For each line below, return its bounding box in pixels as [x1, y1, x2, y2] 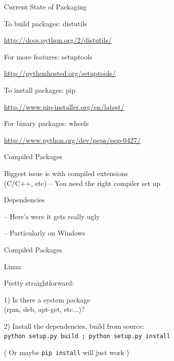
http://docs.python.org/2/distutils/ [4, 35, 112, 45]
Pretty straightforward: [4, 278, 74, 288]
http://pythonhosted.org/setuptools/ [4, 68, 116, 78]
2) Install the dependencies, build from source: [4, 320, 144, 331]
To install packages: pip [4, 84, 76, 95]
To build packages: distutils [4, 18, 87, 28]
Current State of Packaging [4, 1, 87, 11]
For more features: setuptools [4, 51, 92, 61]
